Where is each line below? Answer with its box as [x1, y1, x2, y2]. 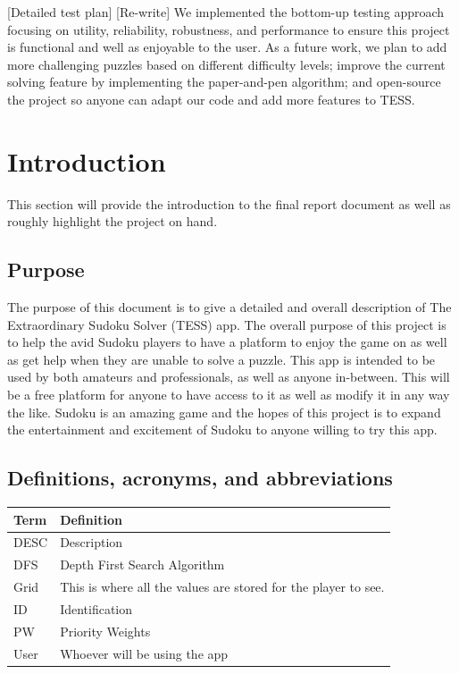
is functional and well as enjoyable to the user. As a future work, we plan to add [7, 38, 447, 56]
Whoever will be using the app [60, 644, 229, 662]
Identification [60, 599, 133, 618]
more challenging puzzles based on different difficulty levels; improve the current [7, 55, 446, 73]
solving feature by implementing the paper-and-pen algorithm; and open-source [7, 72, 441, 91]
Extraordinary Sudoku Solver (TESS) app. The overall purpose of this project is [7, 315, 446, 333]
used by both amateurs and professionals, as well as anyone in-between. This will [7, 367, 450, 386]
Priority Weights [60, 621, 151, 640]
